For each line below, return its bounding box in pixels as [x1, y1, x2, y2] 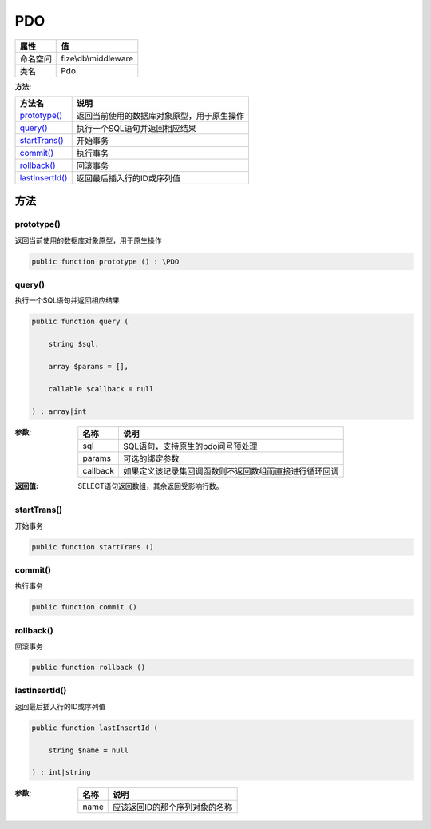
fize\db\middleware [61, 53, 134, 64]
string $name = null [48, 745, 129, 755]
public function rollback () [31, 663, 146, 672]
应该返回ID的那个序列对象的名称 [112, 802, 233, 813]
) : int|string [31, 768, 91, 777]
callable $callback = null [48, 384, 155, 393]
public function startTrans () [31, 542, 155, 551]
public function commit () [31, 603, 137, 612]
